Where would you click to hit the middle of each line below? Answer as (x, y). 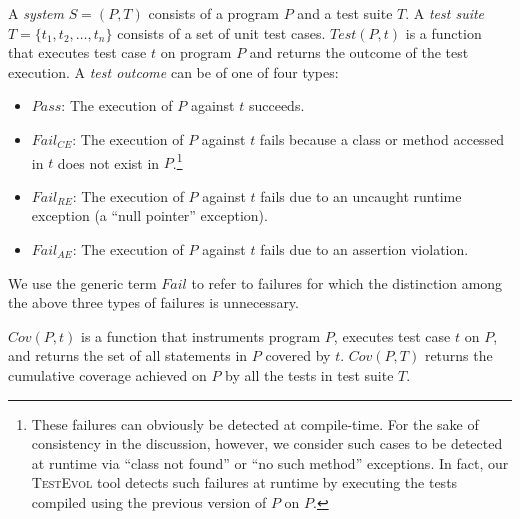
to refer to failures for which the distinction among (347, 282)
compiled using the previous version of (149, 501)
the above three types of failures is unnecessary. (153, 302)
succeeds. (276, 105)
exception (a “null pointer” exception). (149, 215)
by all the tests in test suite (309, 374)
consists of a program (214, 13)
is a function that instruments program (201, 335)
